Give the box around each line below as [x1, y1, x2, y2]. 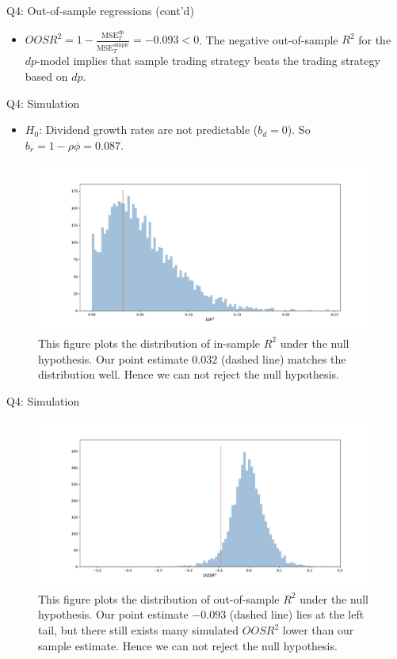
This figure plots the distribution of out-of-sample [38, 590, 280, 607]
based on [25, 67, 68, 84]
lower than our [282, 622, 354, 638]
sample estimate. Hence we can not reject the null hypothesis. [38, 637, 338, 653]
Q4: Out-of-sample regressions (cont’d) [6, 2, 194, 18]
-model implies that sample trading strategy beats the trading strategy [36, 52, 380, 69]
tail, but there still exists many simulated [38, 622, 239, 638]
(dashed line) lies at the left [229, 606, 365, 623]
